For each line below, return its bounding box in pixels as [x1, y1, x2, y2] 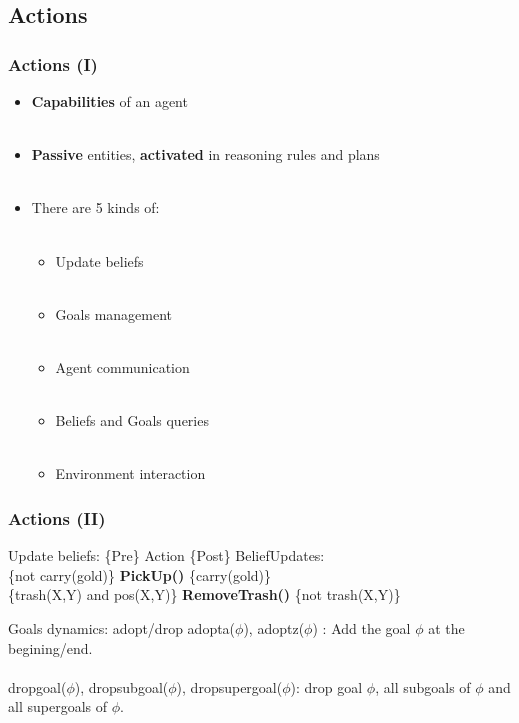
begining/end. [8, 637, 93, 658]
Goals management [55, 303, 173, 324]
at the [428, 617, 465, 638]
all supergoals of [8, 696, 107, 717]
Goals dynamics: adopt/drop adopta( [8, 617, 236, 638]
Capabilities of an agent [31, 91, 188, 111]
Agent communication [55, 356, 190, 377]
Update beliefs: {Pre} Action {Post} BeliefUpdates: [8, 545, 325, 566]
